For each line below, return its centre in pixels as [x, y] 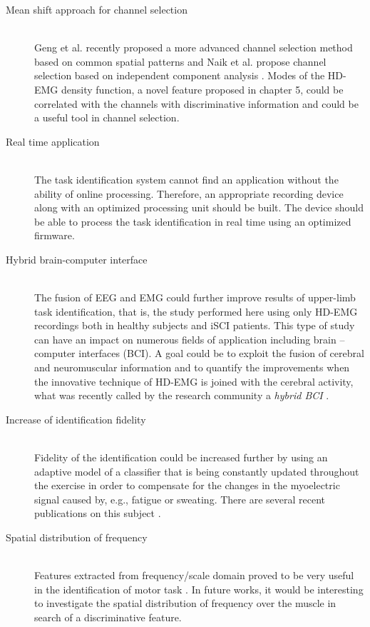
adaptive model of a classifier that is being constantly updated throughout [197, 471]
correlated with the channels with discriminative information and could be [196, 103]
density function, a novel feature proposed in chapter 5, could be [202, 89]
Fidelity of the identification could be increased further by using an [181, 457]
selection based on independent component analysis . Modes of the [180, 75]
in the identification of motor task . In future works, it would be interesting [199, 589]
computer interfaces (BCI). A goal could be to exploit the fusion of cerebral [199, 353]
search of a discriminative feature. [108, 617]
